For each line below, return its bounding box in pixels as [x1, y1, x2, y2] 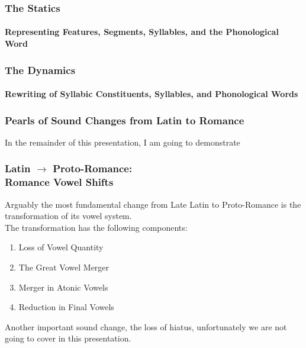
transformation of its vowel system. [5, 210, 132, 222]
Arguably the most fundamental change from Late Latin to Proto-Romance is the [5, 198, 301, 210]
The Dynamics [5, 62, 76, 77]
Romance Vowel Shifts [5, 175, 114, 189]
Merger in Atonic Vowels [18, 281, 108, 293]
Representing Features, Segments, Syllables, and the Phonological [5, 25, 279, 38]
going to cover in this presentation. [5, 332, 131, 344]
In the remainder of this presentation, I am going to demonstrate [5, 136, 240, 148]
